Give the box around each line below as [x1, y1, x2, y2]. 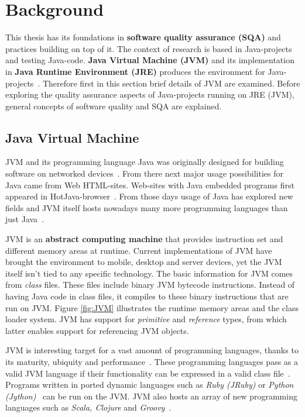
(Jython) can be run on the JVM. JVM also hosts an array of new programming [5, 390, 297, 402]
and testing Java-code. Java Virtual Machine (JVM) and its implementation [5, 54, 294, 66]
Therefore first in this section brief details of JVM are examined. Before [42, 77, 300, 89]
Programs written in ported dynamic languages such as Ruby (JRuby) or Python [5, 378, 294, 391]
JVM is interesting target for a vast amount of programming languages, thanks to [5, 344, 299, 356]
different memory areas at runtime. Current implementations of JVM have [5, 244, 272, 256]
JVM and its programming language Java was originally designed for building [5, 156, 284, 168]
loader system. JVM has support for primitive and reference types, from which [5, 313, 287, 325]
